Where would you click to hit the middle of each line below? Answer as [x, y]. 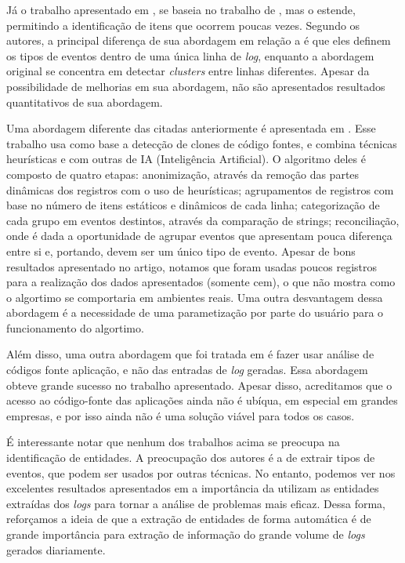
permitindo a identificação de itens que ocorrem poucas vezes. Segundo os [183, 25]
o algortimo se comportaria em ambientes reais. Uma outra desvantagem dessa [195, 297]
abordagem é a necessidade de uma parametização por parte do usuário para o [195, 312]
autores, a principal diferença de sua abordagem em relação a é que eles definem [199, 40]
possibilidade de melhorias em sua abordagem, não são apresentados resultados [196, 86]
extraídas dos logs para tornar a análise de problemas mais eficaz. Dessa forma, [196, 503]
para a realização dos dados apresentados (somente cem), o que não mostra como [201, 282]
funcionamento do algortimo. [75, 327]
